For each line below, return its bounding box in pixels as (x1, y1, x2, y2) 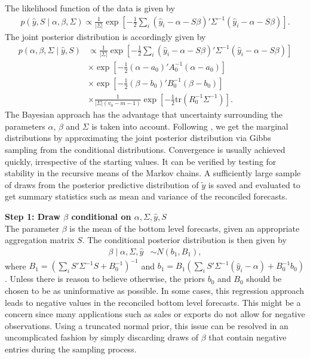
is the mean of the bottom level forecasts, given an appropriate (69, 222, 300, 234)
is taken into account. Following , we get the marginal (91, 119, 288, 132)
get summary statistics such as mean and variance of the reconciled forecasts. (5, 190, 288, 202)
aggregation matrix (5, 234, 75, 246)
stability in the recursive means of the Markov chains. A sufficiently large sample (5, 167, 301, 179)
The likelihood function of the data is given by (5, 2, 175, 14)
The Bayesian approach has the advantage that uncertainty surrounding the (5, 108, 283, 121)
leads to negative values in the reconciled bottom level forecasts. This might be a (5, 296, 301, 308)
